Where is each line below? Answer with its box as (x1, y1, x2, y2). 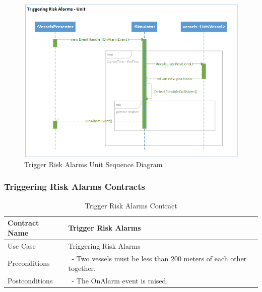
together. (68, 263, 96, 273)
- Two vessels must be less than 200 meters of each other (72, 253, 247, 263)
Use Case (8, 240, 36, 251)
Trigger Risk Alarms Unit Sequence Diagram (24, 159, 163, 169)
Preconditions (8, 258, 50, 268)
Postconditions (8, 275, 53, 285)
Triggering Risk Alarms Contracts (4, 180, 145, 193)
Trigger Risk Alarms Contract (85, 200, 177, 210)
